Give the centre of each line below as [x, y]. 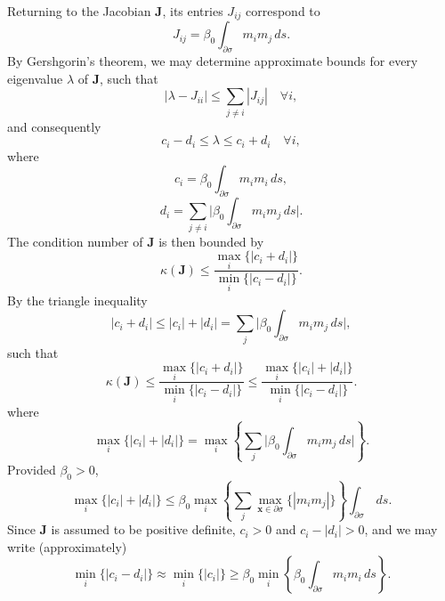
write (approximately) [67, 546]
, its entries [193, 11]
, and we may [401, 529]
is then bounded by [211, 241]
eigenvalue [35, 78]
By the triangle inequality [77, 300]
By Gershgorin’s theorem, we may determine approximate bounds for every [213, 61]
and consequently [54, 126]
